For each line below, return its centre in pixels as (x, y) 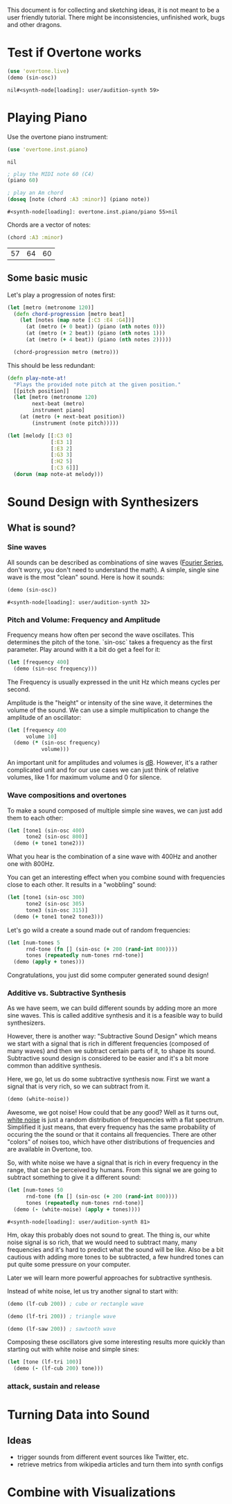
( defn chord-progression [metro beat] (70, 314)
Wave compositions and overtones (67, 795)
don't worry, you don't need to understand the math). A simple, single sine (113, 569)
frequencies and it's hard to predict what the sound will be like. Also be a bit (115, 1249)
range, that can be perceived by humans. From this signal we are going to (112, 1170)
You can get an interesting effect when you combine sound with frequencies (116, 877)
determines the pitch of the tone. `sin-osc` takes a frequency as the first (110, 642)
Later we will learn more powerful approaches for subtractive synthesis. (110, 1277)
